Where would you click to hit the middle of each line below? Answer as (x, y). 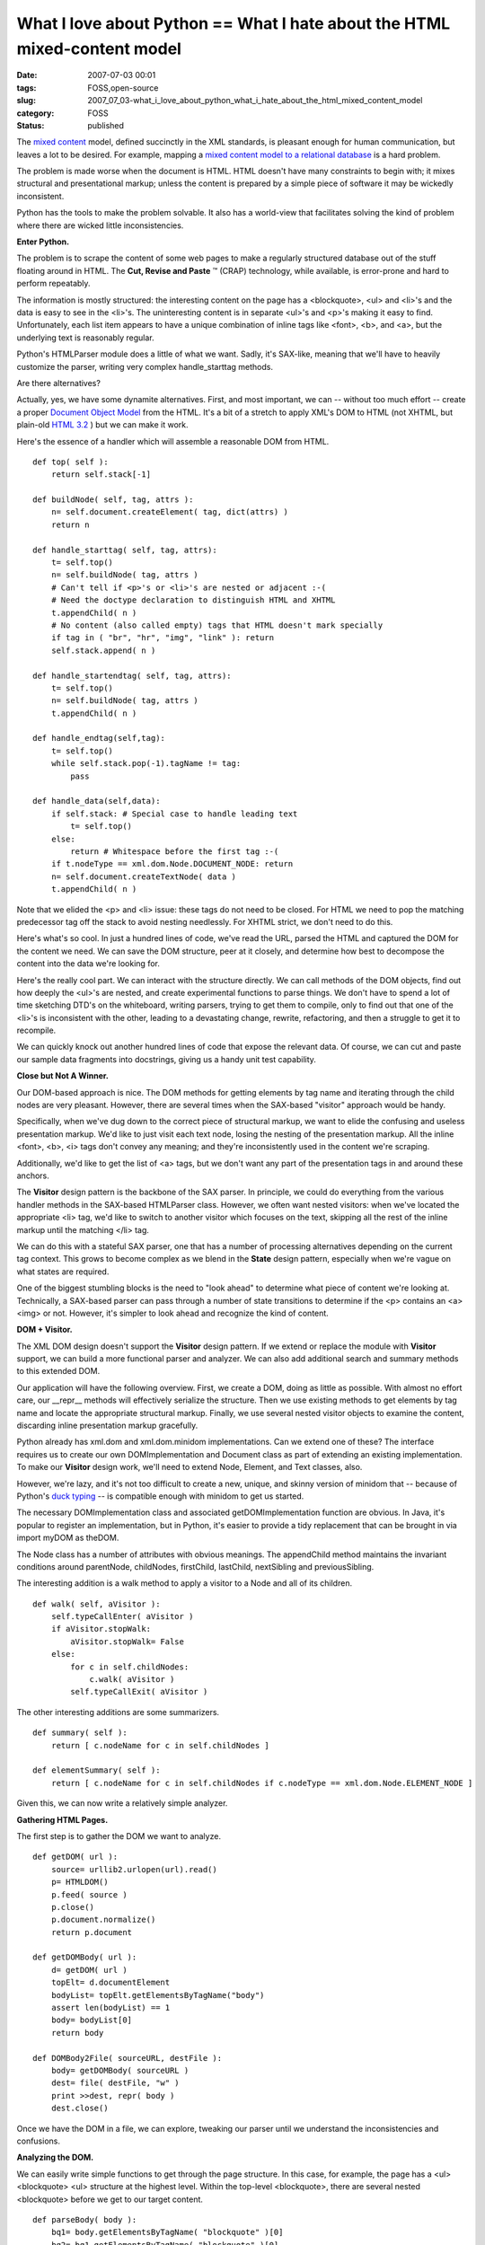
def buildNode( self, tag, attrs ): (113, 500)
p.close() (72, 1907)
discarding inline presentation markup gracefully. (107, 1426)
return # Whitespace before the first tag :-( (175, 852)
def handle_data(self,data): (97, 801)
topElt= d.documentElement (110, 1983)
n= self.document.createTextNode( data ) (144, 876)
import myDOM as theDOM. (68, 1538)
